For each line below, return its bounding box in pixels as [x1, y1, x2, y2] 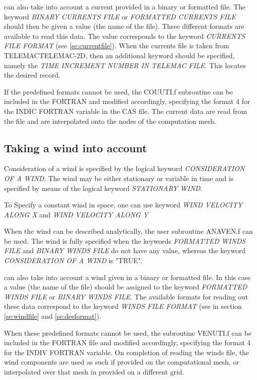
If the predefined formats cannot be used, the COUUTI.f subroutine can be [4, 86, 233, 96]
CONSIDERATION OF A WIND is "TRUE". [4, 255, 143, 266]
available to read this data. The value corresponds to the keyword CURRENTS [4, 30, 245, 41]
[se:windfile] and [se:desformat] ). [4, 311, 101, 321]
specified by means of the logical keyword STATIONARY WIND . [4, 183, 202, 193]
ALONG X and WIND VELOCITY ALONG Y [4, 209, 148, 219]
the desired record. [4, 70, 61, 80]
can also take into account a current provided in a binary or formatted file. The [4, 1, 246, 11]
